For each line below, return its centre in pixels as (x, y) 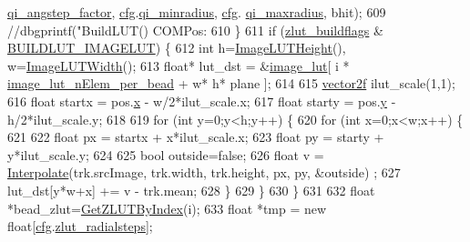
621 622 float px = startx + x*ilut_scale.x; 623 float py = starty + (196, 137)
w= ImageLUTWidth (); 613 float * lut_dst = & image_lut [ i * (179, 65)
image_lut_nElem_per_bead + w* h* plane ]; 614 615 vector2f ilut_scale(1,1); (231, 83)
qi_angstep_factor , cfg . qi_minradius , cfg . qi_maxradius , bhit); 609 (197, 12)
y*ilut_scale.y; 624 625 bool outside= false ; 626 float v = (166, 154)
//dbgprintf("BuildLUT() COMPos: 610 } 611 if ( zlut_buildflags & (195, 30)
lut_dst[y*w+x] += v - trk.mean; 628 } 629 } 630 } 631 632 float (191, 190)
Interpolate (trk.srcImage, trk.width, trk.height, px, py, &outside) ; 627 (204, 172)
